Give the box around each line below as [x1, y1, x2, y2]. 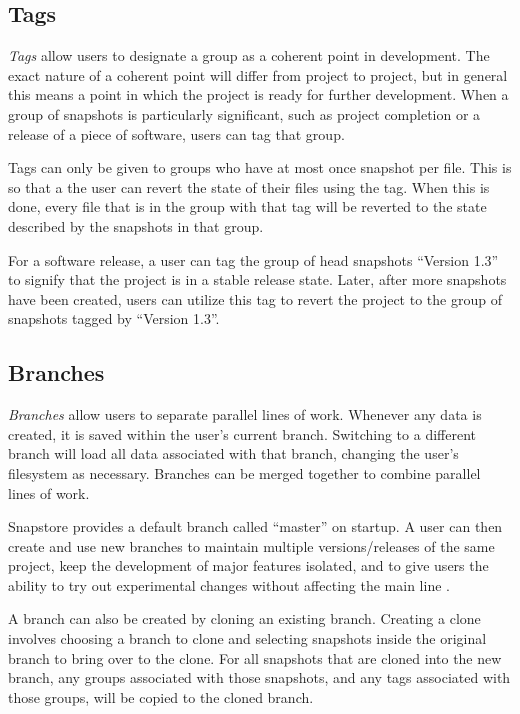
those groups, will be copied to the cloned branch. [8, 686, 314, 707]
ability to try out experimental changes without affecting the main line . [8, 574, 450, 595]
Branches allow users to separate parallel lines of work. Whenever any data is [8, 404, 482, 425]
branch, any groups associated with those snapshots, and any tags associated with [8, 667, 511, 688]
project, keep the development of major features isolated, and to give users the [8, 555, 489, 576]
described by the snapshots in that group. [8, 215, 264, 236]
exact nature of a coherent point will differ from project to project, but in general [8, 64, 508, 85]
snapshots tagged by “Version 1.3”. [8, 308, 220, 329]
